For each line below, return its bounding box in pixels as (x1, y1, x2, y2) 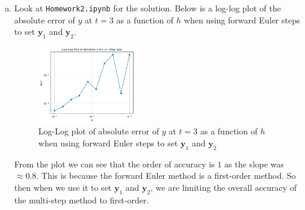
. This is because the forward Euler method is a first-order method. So (36, 169, 296, 182)
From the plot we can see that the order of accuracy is (14, 157, 215, 170)
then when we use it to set (14, 181, 112, 193)
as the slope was (224, 157, 285, 170)
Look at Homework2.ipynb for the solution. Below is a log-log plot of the (14, 2, 281, 14)
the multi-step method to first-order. (14, 193, 149, 206)
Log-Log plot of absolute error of (38, 125, 159, 137)
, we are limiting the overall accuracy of (150, 181, 297, 193)
